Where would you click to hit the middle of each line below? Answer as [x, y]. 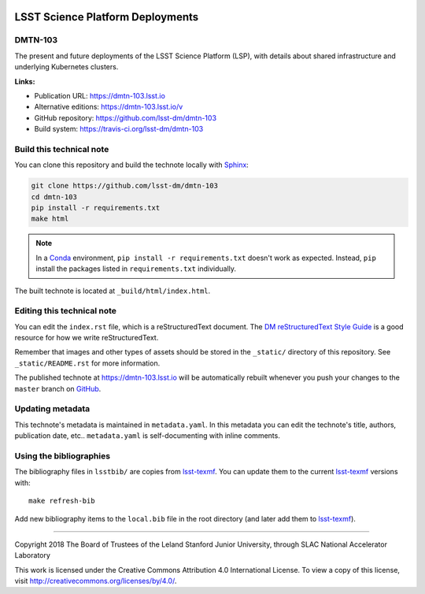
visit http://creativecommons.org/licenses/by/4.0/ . [96, 581]
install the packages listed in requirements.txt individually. [136, 269]
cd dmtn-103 [54, 197]
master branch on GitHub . [58, 388]
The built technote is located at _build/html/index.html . [113, 291]
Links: [25, 81]
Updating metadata [52, 409]
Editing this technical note [66, 311]
